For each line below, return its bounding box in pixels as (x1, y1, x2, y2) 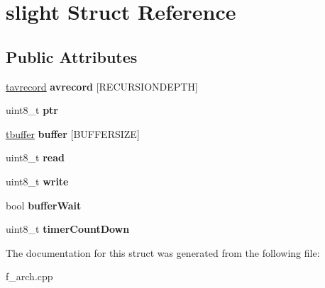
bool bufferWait (6, 197, 82, 212)
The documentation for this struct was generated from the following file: (6, 245, 320, 260)
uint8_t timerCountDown (6, 221, 130, 236)
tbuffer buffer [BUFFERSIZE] (6, 126, 140, 141)
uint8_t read (6, 150, 65, 165)
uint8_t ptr (6, 103, 58, 117)
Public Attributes (6, 45, 138, 67)
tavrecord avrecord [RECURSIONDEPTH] (6, 79, 198, 93)
